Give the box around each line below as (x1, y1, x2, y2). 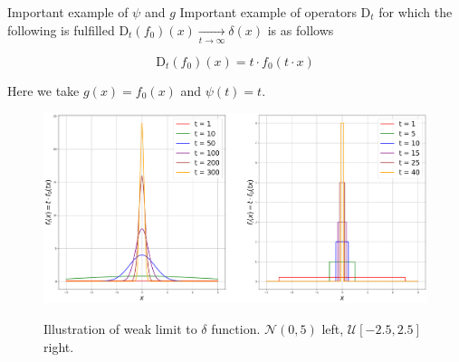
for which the (378, 3, 453, 21)
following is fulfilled (7, 20, 115, 39)
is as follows (267, 20, 334, 39)
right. (43, 337, 74, 356)
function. (211, 319, 261, 338)
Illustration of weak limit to (43, 319, 197, 338)
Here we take (7, 81, 80, 100)
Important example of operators (179, 3, 357, 21)
